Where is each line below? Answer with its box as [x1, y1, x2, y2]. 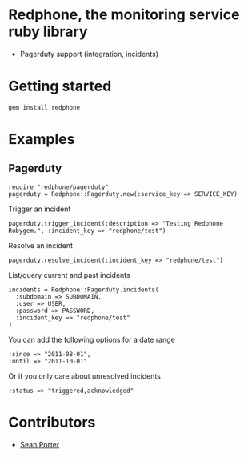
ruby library [8, 22, 88, 41]
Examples [8, 130, 75, 149]
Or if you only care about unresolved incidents [8, 371, 162, 381]
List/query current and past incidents [8, 270, 130, 279]
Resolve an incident [8, 240, 74, 250]
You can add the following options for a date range [8, 335, 176, 344]
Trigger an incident [8, 204, 71, 214]
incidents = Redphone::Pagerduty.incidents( [8, 286, 159, 294]
